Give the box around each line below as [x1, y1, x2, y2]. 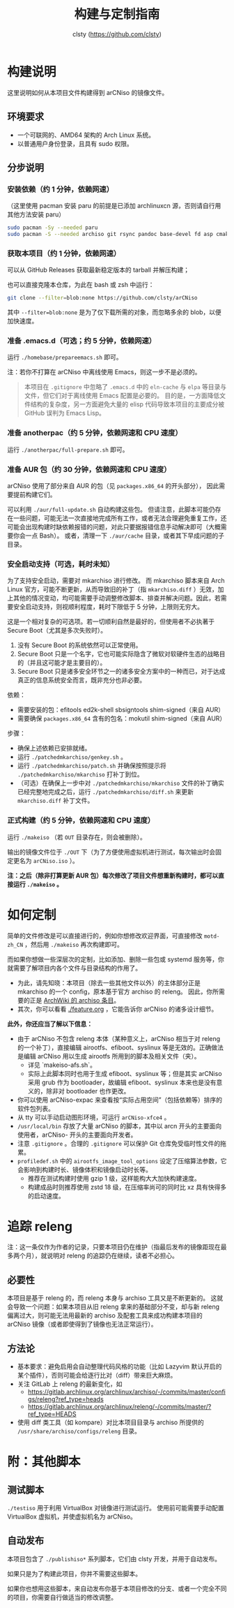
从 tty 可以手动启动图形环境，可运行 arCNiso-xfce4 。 [17, 1113, 171, 1121]
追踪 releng [7, 1218, 73, 1234]
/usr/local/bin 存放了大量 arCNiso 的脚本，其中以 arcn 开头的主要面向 [17, 1121, 221, 1130]
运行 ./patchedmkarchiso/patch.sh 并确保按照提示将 [17, 762, 166, 770]
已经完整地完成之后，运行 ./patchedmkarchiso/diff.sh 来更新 [17, 788, 194, 796]
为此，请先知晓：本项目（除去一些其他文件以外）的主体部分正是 [17, 978, 201, 987]
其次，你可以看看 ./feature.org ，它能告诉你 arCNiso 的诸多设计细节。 [17, 1005, 218, 1013]
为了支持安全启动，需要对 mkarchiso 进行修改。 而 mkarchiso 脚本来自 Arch [7, 577, 225, 585]
